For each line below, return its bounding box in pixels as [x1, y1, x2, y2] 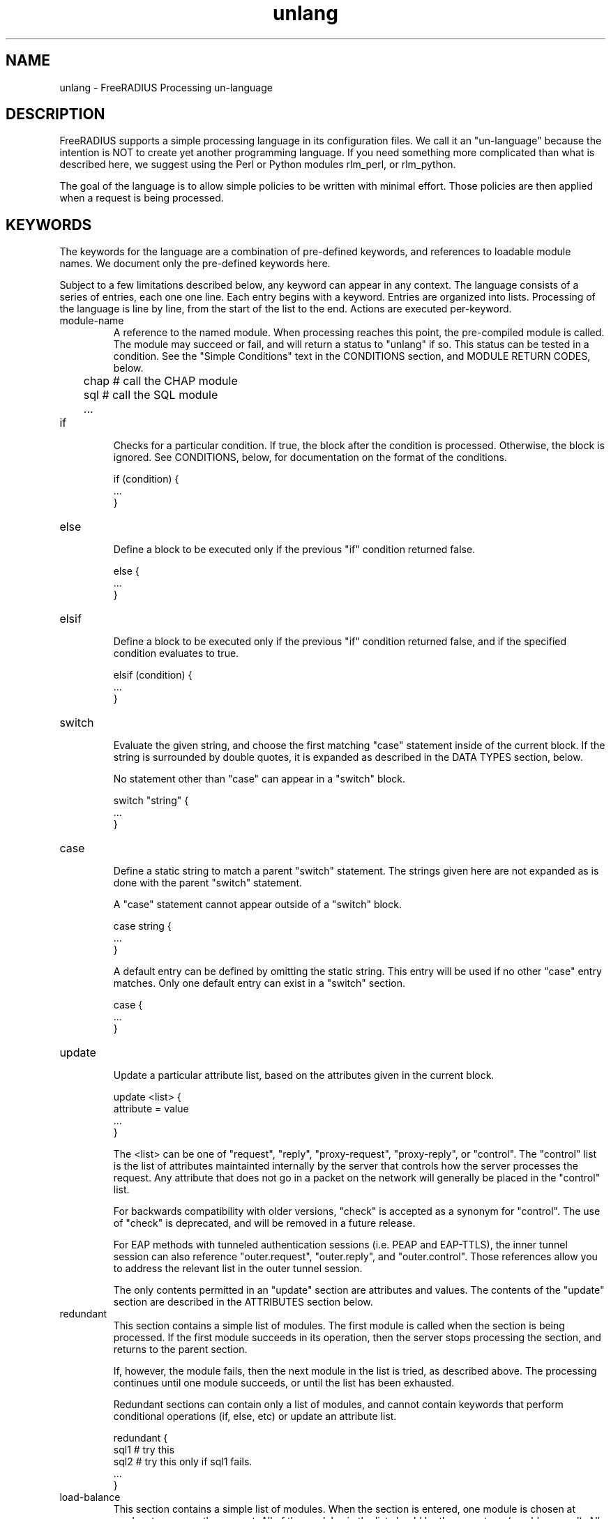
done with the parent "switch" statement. [113, 877, 303, 889]
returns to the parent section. [113, 1343, 248, 1356]
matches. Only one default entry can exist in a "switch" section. [113, 977, 405, 990]
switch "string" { [113, 794, 189, 807]
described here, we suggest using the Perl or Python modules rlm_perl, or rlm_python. [59, 158, 456, 171]
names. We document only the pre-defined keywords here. [59, 257, 331, 270]
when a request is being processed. [59, 192, 224, 204]
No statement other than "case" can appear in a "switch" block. [113, 773, 406, 785]
